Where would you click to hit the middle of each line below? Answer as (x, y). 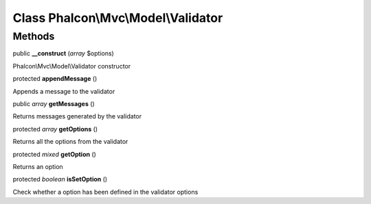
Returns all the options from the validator (70, 142)
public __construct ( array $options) (64, 53)
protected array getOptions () (55, 129)
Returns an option (38, 166)
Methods (34, 36)
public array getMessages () (54, 103)
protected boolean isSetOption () (60, 179)
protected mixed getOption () (54, 154)
